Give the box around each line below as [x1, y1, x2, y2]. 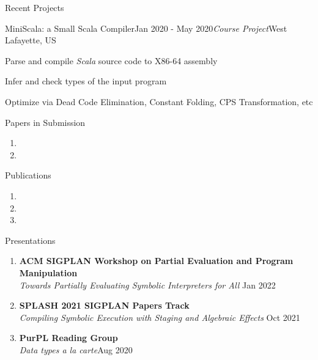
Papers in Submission [5, 116, 86, 128]
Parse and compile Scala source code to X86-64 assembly [5, 54, 218, 67]
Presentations [5, 233, 56, 246]
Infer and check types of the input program [5, 75, 167, 87]
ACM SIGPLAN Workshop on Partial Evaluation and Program [19, 254, 294, 267]
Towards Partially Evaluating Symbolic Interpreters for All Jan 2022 [19, 278, 276, 291]
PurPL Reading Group [19, 331, 118, 344]
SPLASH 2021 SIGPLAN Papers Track [19, 299, 190, 312]
